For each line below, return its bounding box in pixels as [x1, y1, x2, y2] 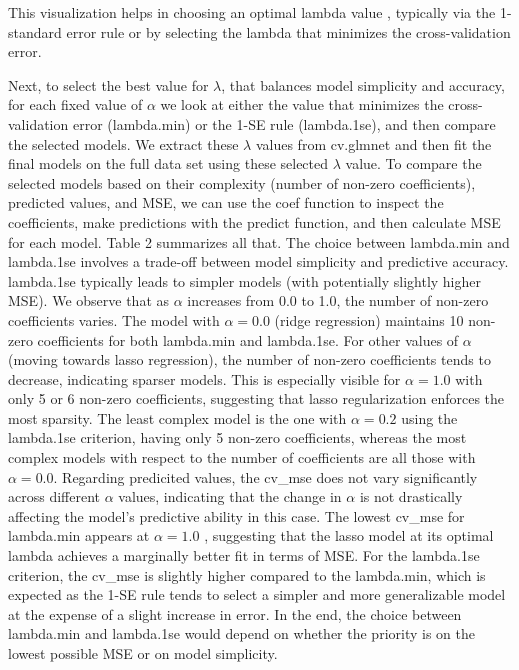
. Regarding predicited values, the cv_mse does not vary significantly [53, 466, 478, 487]
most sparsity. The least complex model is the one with [8, 407, 347, 428]
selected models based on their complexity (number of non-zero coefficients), [8, 172, 476, 193]
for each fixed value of [8, 94, 143, 115]
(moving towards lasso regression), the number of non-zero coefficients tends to [8, 349, 491, 370]
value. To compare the [345, 153, 482, 174]
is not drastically [359, 486, 463, 507]
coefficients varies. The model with [8, 309, 220, 330]
